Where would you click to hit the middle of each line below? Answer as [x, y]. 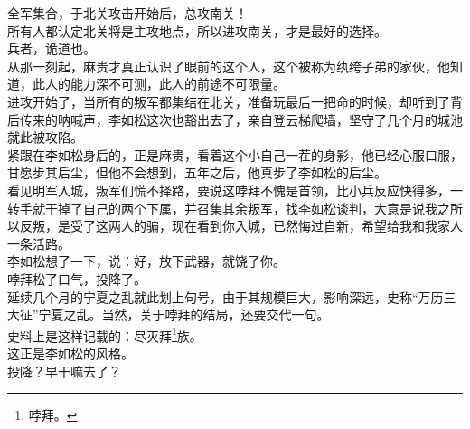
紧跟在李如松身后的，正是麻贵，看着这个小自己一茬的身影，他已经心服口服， [235, 154]
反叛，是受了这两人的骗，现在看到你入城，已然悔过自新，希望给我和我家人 [241, 226]
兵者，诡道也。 [52, 48]
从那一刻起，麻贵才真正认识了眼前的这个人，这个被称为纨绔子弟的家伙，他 [229, 66]
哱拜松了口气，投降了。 [77, 278]
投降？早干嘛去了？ [64, 371]
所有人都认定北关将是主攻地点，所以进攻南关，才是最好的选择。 [197, 30]
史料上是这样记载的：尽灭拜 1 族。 [105, 334]
